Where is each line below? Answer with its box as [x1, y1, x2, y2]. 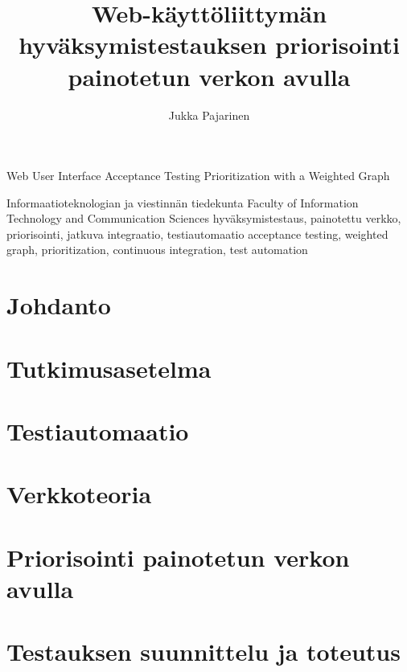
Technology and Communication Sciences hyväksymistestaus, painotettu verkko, [6, 210, 401, 227]
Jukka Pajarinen [168, 106, 250, 123]
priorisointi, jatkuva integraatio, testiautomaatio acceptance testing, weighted [6, 225, 388, 242]
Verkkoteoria [6, 477, 152, 510]
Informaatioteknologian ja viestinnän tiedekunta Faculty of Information [6, 194, 359, 211]
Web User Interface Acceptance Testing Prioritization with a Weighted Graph [6, 167, 390, 184]
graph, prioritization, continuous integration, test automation [6, 241, 308, 258]
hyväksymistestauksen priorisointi [18, 28, 400, 61]
